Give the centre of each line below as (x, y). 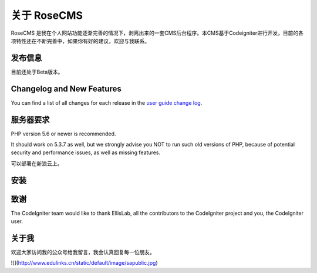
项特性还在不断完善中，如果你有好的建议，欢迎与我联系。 (80, 41)
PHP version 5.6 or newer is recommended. (63, 134)
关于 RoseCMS (47, 15)
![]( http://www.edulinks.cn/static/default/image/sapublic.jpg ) (84, 263)
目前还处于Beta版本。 (37, 72)
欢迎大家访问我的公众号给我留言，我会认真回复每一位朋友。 (83, 252)
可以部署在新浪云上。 (37, 163)
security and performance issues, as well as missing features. (86, 152)
